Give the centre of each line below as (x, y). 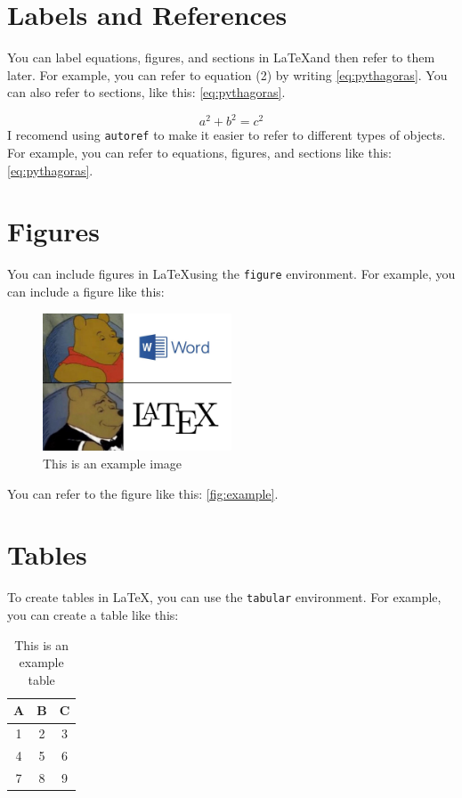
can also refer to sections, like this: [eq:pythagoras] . (146, 92)
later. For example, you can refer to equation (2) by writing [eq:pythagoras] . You (227, 74)
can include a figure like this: (86, 292)
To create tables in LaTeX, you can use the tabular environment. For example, (224, 597)
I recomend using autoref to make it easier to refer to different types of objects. (227, 135)
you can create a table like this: (93, 615)
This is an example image (113, 464)
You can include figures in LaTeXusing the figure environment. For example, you (231, 274)
